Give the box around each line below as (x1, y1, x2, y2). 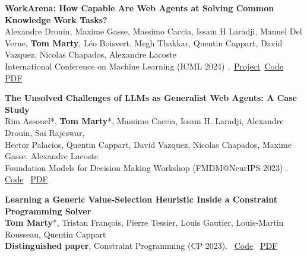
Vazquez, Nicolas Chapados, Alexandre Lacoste (5, 48, 177, 61)
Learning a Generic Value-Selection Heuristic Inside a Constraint (5, 192, 277, 205)
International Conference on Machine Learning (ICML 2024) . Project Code (5, 59, 283, 72)
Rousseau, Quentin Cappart (5, 227, 106, 240)
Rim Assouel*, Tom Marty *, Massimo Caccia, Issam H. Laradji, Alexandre (5, 115, 284, 127)
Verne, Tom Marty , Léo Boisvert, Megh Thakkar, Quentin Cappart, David (5, 36, 283, 49)
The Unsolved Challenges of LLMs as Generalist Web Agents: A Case (5, 91, 297, 104)
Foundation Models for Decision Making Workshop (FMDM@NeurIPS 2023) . (5, 161, 289, 173)
